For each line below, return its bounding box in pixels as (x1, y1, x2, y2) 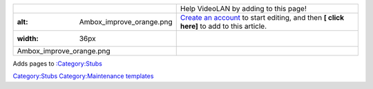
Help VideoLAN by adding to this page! (180, 4, 307, 13)
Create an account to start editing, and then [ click (180, 13, 345, 22)
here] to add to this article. (180, 21, 267, 31)
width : (17, 34, 39, 43)
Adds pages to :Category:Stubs (12, 60, 103, 68)
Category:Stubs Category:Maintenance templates (12, 72, 154, 80)
